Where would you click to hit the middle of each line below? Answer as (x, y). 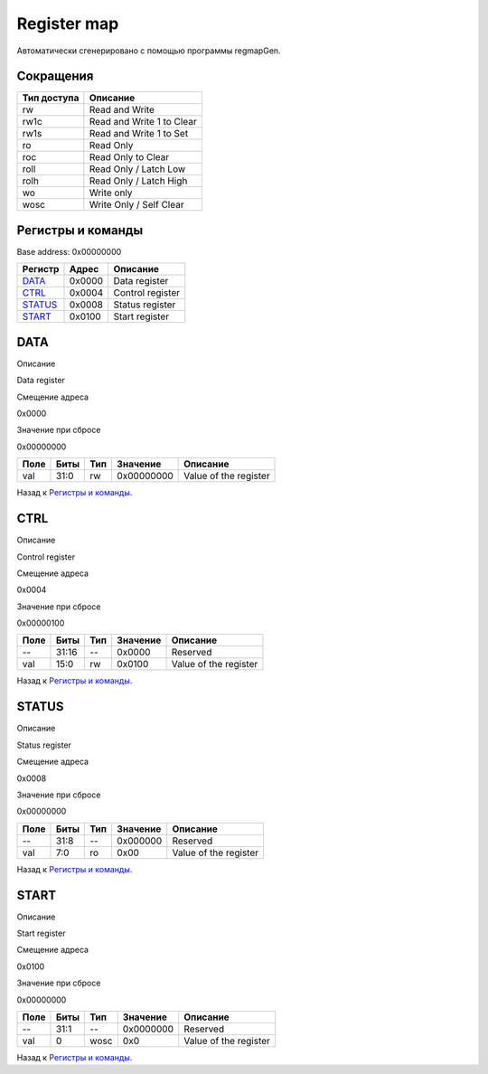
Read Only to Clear (129, 157)
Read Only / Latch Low (137, 169)
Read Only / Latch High (138, 181)
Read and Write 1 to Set (139, 134)
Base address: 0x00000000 (69, 251)
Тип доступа (51, 98)
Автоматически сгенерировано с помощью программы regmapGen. (149, 51)
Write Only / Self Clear (136, 205)
